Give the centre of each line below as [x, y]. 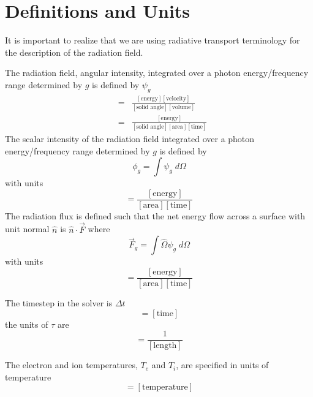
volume [181, 108]
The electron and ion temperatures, [71, 365]
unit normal [27, 229]
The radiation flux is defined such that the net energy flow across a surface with [155, 215]
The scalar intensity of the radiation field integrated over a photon [130, 139]
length [165, 346]
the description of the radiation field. [74, 52]
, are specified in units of [222, 365]
